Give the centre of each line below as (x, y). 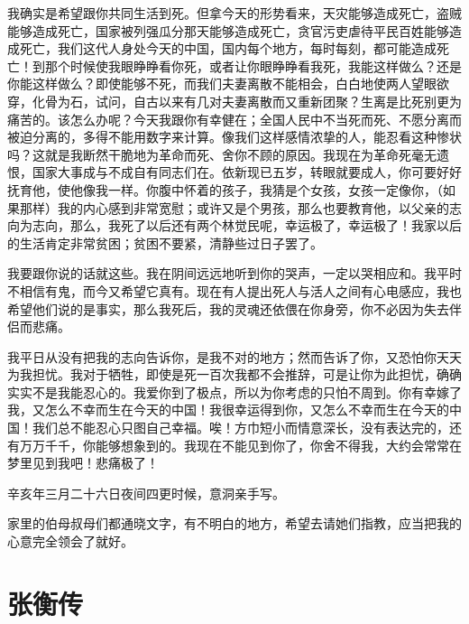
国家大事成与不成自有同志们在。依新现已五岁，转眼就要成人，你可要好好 (247, 172)
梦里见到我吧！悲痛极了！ (83, 463)
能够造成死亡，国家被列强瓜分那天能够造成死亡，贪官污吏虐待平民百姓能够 (228, 30)
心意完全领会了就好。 (70, 541)
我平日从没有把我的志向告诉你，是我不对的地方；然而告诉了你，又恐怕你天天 (234, 356)
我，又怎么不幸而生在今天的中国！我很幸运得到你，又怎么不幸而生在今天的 (228, 410)
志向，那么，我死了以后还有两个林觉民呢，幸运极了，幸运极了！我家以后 (247, 225)
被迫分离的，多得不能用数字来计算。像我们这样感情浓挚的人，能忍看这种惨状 (234, 137)
